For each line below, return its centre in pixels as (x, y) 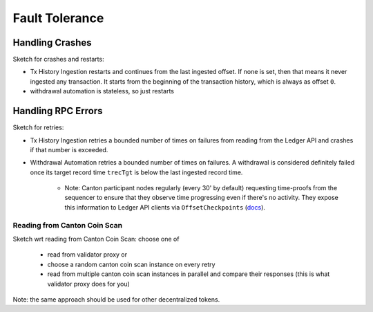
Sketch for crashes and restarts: (58, 59)
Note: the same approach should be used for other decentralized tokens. (116, 299)
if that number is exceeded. (69, 149)
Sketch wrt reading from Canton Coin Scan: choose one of (96, 239)
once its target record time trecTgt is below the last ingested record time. (136, 172)
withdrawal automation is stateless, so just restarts (102, 91)
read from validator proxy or (87, 255)
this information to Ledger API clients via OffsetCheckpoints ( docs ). (165, 207)
